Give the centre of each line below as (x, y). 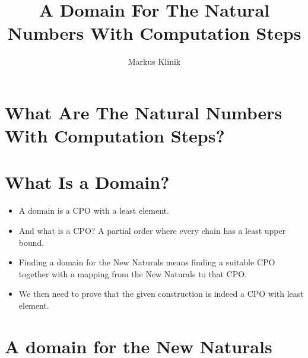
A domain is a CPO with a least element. (94, 210)
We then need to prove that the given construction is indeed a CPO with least (161, 294)
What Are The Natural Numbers (144, 112)
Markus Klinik (154, 61)
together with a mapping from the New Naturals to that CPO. (133, 273)
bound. (31, 242)
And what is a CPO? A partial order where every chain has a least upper (152, 230)
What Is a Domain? (87, 182)
